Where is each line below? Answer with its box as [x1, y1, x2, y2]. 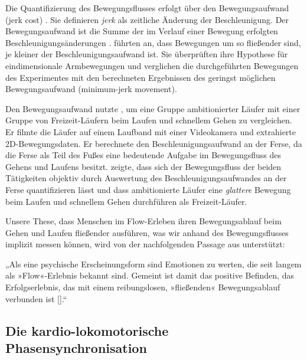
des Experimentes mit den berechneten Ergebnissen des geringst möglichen [5, 71, 276, 83]
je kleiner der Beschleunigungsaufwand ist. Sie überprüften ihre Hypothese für [5, 48, 288, 60]
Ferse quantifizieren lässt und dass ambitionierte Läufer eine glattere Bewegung [5, 183, 291, 195]
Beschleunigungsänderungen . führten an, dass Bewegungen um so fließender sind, [5, 36, 301, 48]
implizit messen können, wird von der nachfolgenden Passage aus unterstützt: [5, 238, 285, 250]
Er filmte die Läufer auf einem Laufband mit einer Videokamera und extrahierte [5, 125, 296, 138]
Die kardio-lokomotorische [5, 321, 169, 339]
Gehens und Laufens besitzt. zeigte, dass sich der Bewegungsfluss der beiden [5, 160, 282, 172]
